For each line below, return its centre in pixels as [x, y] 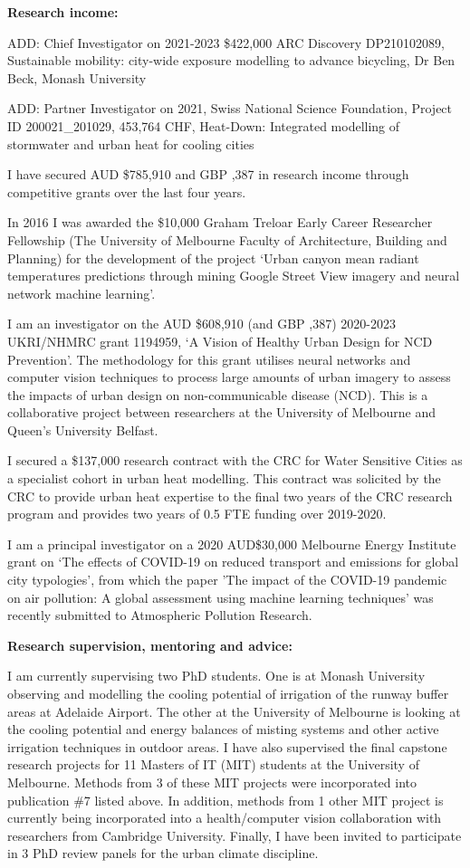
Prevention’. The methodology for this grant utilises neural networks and [209, 359]
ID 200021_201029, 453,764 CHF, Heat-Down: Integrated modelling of [204, 125]
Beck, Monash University [77, 77]
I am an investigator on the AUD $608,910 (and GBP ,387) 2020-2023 [201, 324]
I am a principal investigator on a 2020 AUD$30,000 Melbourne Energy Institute [232, 544]
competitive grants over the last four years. [127, 191]
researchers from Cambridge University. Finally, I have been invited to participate [235, 835]
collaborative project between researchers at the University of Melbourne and [222, 412]
